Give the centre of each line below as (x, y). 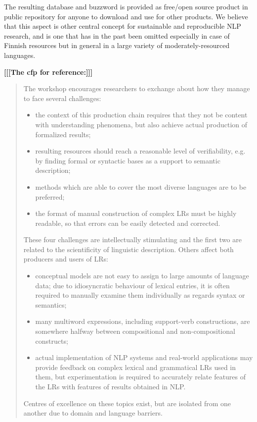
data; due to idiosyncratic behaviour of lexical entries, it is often (132, 285)
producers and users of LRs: (66, 259)
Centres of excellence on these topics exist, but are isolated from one (127, 403)
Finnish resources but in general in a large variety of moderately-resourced (117, 45)
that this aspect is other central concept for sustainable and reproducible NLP (123, 26)
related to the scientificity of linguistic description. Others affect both (128, 249)
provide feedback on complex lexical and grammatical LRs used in (136, 367)
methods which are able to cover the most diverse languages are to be (141, 186)
